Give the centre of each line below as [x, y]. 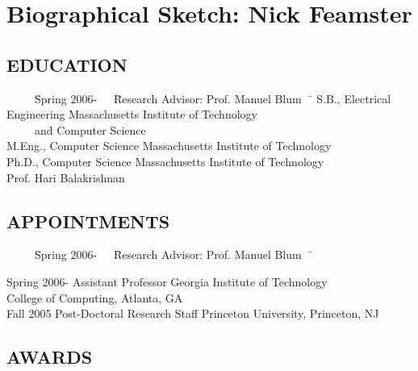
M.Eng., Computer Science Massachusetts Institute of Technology [169, 146]
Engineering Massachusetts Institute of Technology [132, 114]
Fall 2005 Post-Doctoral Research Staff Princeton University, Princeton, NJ [193, 313]
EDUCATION [67, 64]
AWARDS [50, 357]
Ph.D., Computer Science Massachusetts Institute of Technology [165, 161]
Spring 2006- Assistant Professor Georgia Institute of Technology [167, 281]
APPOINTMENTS [88, 221]
